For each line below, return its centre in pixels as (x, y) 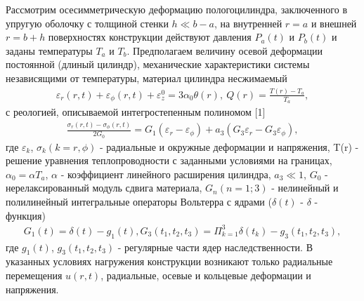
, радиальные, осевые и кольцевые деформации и (206, 275)
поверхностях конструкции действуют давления (150, 37)
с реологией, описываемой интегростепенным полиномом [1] (136, 112)
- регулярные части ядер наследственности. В (215, 247)
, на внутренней (248, 23)
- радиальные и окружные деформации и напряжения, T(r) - (229, 146)
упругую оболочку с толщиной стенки (87, 23)
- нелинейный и (305, 188)
